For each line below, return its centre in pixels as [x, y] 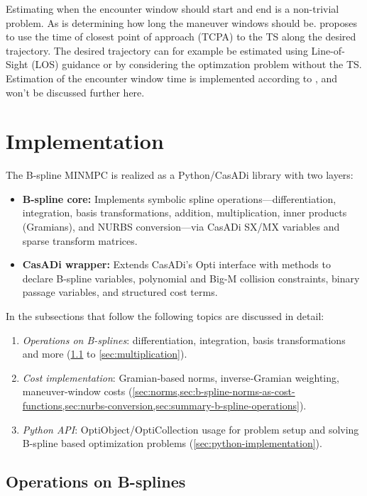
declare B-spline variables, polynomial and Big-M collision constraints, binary [191, 278]
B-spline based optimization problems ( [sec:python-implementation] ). [172, 443]
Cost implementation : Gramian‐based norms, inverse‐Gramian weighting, [181, 377]
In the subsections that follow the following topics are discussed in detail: [165, 316]
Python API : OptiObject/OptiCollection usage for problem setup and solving [191, 429]
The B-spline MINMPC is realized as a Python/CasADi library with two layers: [180, 175]
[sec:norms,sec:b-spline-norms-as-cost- [214, 391]
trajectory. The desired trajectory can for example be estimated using [157, 50]
